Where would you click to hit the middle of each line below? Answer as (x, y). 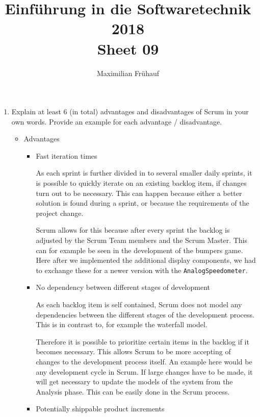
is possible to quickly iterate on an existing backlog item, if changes (141, 183)
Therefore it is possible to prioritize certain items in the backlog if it (142, 341)
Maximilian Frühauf (128, 73)
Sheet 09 (128, 48)
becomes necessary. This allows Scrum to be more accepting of (133, 351)
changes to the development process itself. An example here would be (144, 362)
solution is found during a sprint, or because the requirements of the (142, 203)
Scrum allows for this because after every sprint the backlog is (133, 230)
